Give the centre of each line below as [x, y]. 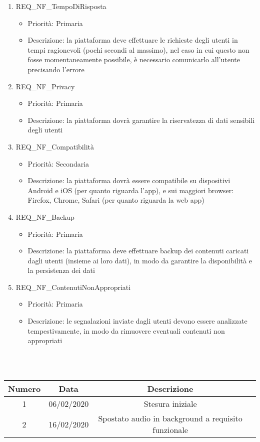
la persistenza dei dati [61, 270]
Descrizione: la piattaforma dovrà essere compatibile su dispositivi [129, 180]
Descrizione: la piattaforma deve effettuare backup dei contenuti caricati [138, 251]
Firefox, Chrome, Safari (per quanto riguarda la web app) [116, 200]
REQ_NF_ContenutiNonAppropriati [73, 287]
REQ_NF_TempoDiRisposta [61, 6]
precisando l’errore [56, 69]
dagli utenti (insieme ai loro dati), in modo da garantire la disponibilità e [140, 260]
